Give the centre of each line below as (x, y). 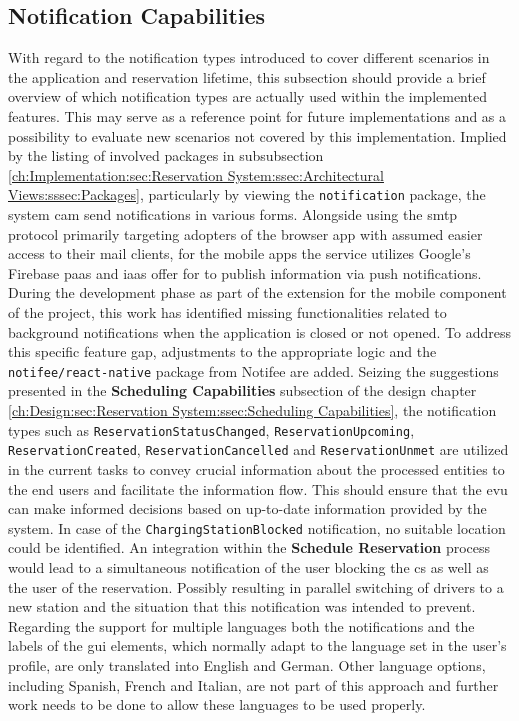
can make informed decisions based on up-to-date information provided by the (247, 508)
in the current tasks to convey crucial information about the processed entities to (256, 468)
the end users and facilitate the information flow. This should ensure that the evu (258, 488)
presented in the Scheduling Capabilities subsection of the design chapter (242, 390)
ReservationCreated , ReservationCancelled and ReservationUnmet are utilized (258, 449)
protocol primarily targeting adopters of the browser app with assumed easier (245, 233)
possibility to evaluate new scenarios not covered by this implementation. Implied (257, 135)
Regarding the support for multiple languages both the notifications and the (241, 625)
